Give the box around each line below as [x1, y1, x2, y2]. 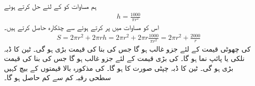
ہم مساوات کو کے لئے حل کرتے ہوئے [4, 1, 97, 11]
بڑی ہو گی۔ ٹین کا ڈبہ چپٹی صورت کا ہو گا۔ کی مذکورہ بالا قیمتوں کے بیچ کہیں [4, 62, 234, 73]
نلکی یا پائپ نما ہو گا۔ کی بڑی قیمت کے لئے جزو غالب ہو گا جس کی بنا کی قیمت [4, 53, 245, 63]
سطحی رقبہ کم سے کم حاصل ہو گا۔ [4, 72, 111, 83]
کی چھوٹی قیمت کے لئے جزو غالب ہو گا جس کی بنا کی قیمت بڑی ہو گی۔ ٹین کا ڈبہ [4, 43, 251, 54]
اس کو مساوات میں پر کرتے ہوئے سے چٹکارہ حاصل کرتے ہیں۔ [4, 22, 159, 32]
